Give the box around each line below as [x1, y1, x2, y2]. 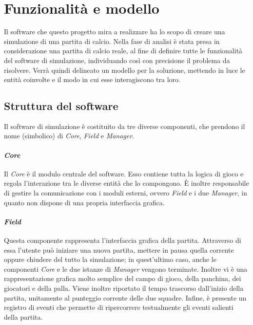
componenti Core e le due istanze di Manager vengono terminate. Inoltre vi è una [4, 263, 248, 274]
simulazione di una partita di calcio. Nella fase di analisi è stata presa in [4, 36, 220, 46]
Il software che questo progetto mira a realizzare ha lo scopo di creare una [4, 26, 225, 37]
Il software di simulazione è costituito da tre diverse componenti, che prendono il [4, 121, 245, 131]
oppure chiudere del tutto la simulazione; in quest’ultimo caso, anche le [4, 254, 216, 264]
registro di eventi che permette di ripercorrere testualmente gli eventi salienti [4, 302, 234, 312]
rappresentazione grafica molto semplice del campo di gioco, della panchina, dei [4, 273, 241, 283]
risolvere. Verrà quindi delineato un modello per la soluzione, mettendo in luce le [4, 65, 245, 75]
